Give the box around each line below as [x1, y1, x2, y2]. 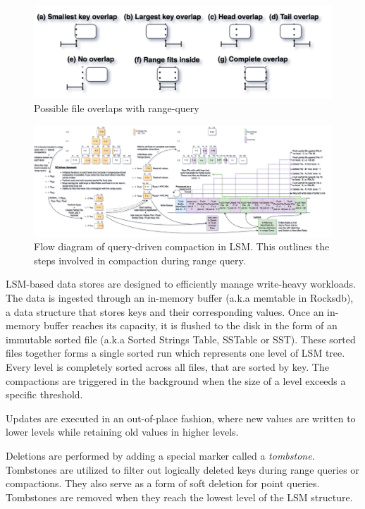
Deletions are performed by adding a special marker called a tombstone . [6, 448, 315, 462]
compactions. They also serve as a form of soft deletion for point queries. [6, 476, 320, 491]
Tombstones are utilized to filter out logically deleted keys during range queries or [6, 462, 359, 477]
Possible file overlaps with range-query [34, 101, 199, 116]
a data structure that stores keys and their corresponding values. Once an [6, 304, 324, 319]
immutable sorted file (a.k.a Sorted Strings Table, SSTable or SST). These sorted [6, 331, 356, 346]
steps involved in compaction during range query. [34, 252, 246, 267]
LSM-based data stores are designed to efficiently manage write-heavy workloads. [6, 276, 356, 291]
